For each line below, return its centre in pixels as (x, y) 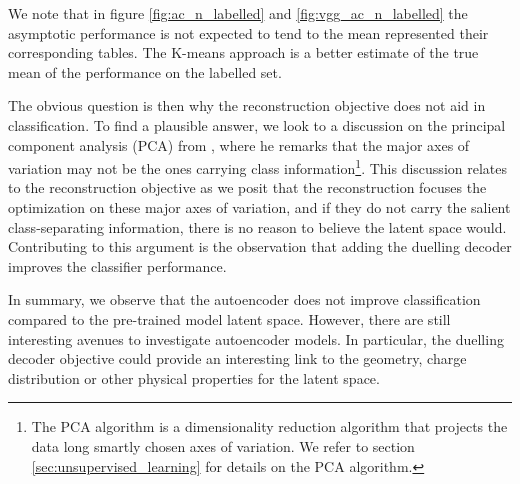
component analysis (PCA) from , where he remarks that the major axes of (239, 144)
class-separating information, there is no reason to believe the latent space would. (257, 226)
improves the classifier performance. (117, 265)
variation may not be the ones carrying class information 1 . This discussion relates (257, 166)
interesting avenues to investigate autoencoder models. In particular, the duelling (256, 338)
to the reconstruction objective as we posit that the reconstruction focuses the (247, 187)
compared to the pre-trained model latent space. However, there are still (229, 318)
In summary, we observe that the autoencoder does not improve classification (244, 299)
